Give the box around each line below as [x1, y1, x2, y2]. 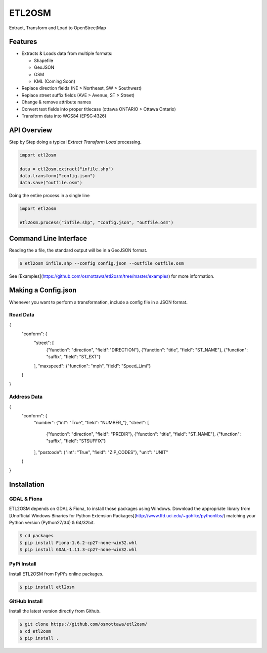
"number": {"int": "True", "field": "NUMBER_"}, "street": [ [34, 420, 149, 426]
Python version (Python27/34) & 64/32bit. [9, 520, 95, 526]
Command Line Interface [9, 234, 88, 243]
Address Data [9, 394, 43, 401]
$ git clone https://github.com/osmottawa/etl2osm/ [19, 621, 148, 627]
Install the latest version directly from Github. [9, 608, 101, 614]
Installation [9, 480, 44, 489]
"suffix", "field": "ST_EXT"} [46, 354, 101, 360]
